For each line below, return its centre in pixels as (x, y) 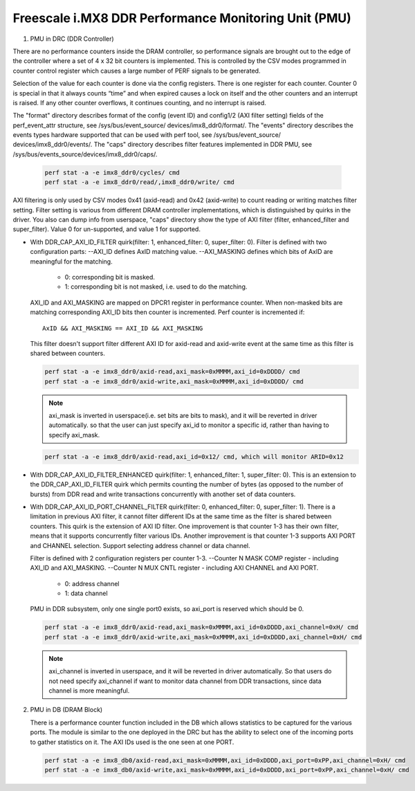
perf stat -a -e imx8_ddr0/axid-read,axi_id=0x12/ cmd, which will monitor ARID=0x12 (194, 456)
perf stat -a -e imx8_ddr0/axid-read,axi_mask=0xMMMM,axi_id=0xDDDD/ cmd (172, 372)
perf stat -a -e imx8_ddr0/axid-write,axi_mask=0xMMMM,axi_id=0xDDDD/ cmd (174, 381)
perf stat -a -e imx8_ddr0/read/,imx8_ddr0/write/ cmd (139, 182)
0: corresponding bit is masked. (110, 277)
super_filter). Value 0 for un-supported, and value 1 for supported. (107, 229)
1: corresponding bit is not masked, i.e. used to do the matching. (156, 287)
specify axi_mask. (74, 435)
